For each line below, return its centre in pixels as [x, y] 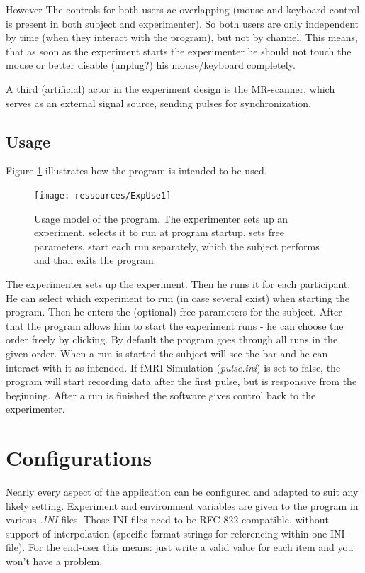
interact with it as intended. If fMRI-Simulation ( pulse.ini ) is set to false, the [173, 367]
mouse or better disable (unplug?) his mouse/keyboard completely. [151, 65]
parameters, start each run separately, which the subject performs [177, 246]
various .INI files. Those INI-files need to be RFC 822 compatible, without [167, 519]
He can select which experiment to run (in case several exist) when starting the [178, 297]
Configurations [79, 458]
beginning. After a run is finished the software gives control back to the [161, 395]
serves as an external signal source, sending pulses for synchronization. [158, 102]
